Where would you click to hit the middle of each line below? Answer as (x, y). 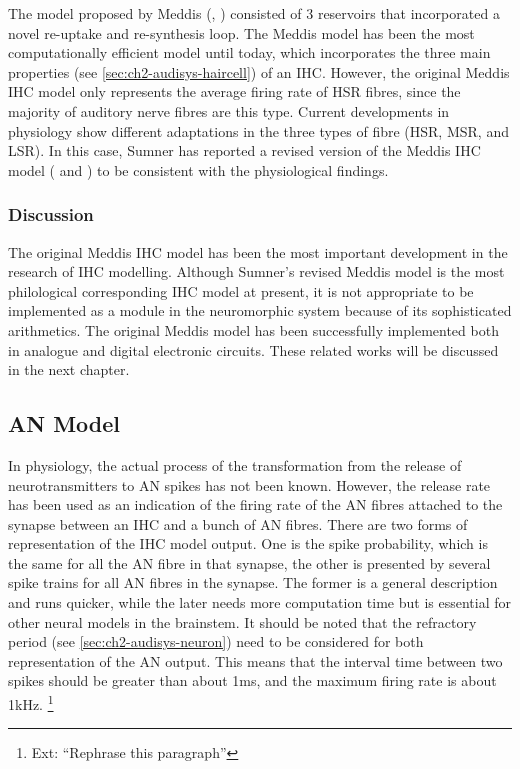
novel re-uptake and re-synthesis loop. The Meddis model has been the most (241, 32)
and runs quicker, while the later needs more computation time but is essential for (260, 602)
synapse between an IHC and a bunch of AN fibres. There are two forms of (238, 523)
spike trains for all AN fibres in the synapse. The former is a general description (253, 582)
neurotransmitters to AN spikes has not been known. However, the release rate (249, 484)
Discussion (51, 214)
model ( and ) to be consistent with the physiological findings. (198, 169)
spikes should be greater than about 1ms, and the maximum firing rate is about (252, 680)
